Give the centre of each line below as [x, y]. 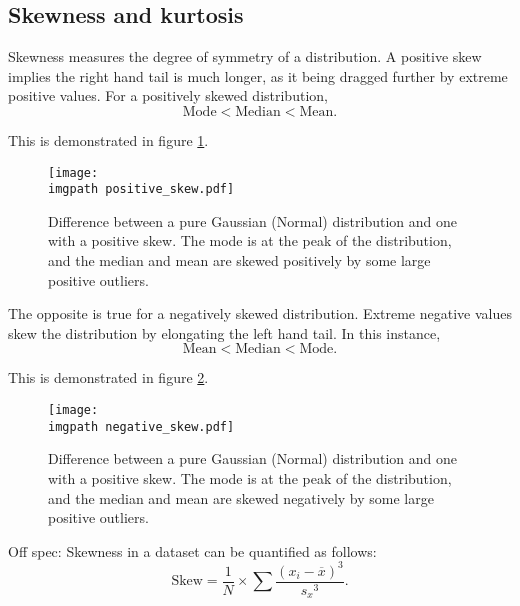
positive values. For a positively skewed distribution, [168, 95]
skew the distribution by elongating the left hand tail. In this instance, [224, 332]
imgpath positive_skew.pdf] [141, 189]
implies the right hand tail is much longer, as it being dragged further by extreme [258, 75]
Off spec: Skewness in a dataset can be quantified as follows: [192, 550]
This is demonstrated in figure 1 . [108, 139]
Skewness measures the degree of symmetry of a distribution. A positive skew [245, 56]
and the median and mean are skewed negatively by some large [241, 497]
